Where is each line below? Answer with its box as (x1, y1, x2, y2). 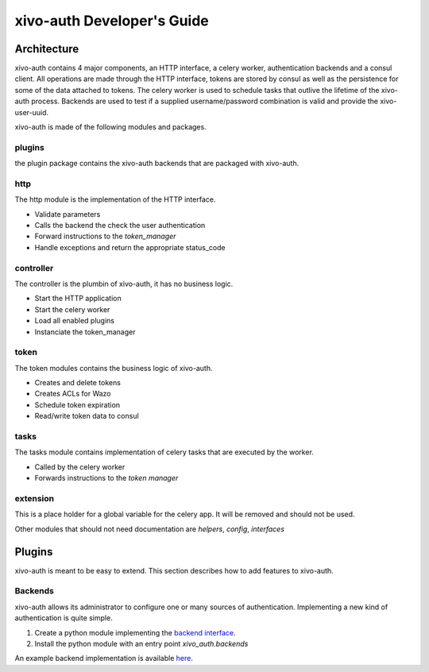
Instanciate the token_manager (34, 326, 136, 337)
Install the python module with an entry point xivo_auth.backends (34, 639, 249, 648)
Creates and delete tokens (34, 378, 121, 388)
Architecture (14, 42, 79, 56)
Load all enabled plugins (34, 316, 115, 326)
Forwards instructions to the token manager (34, 473, 179, 483)
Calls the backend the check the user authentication (34, 221, 206, 230)
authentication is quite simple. (14, 613, 113, 623)
